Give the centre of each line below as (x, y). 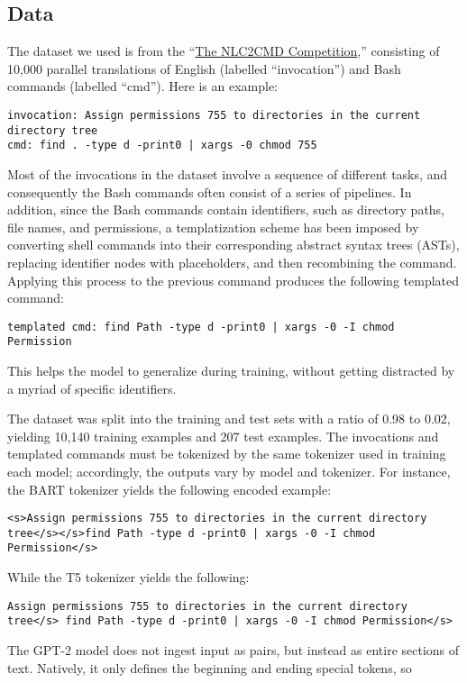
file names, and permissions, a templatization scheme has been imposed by (213, 227)
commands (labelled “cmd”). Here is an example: (142, 86)
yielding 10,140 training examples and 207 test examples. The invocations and (223, 436)
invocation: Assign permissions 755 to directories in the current (214, 115)
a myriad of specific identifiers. (92, 388)
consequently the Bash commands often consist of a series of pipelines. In (210, 191)
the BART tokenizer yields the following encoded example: (169, 489)
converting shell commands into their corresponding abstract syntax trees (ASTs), (233, 245)
